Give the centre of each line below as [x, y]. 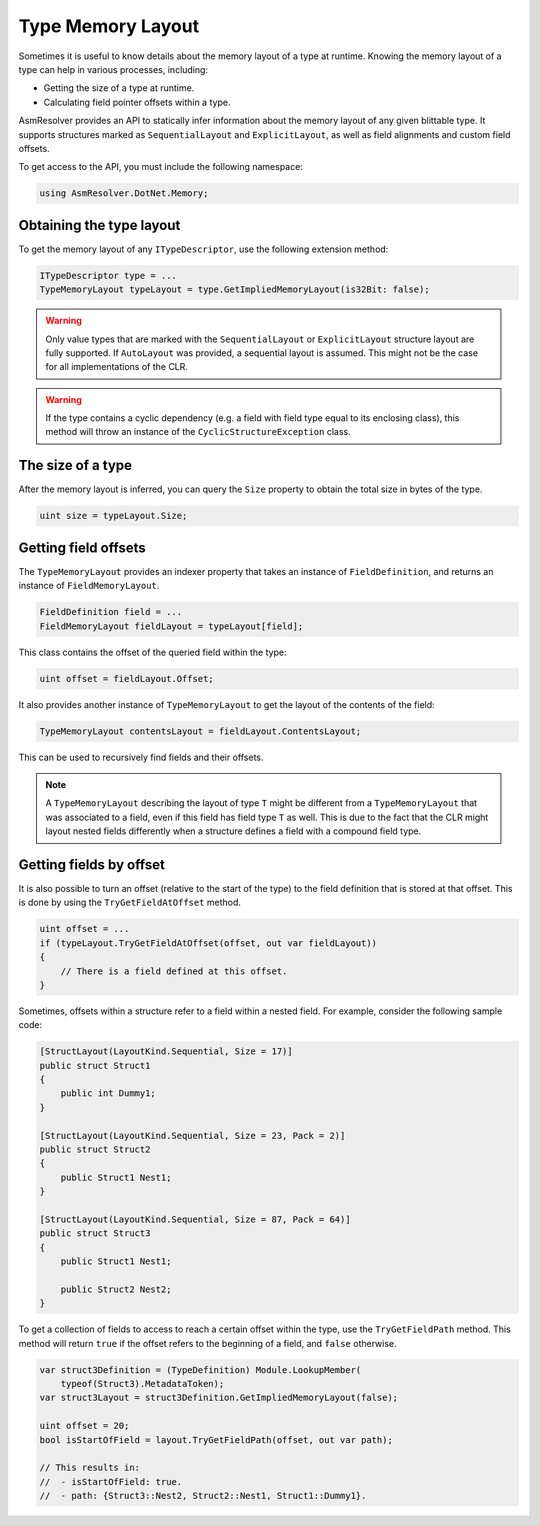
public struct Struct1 [95, 1065]
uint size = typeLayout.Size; [113, 516]
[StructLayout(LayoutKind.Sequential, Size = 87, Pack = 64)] [195, 1219]
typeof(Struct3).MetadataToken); [142, 1384]
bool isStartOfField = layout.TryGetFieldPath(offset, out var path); [216, 1439]
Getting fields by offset [91, 864]
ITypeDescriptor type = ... [108, 275]
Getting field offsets [82, 547]
